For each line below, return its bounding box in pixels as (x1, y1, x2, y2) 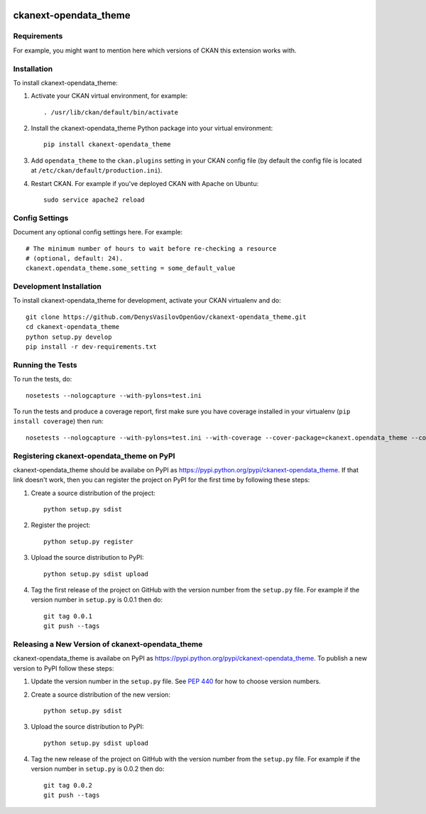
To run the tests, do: (13, 375, 72, 384)
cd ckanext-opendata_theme (26, 323, 120, 331)
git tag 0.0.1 (43, 612, 92, 620)
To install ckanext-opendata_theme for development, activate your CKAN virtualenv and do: (13, 296, 282, 305)
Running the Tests (13, 359, 77, 369)
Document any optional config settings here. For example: (13, 228, 183, 237)
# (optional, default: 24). (26, 254, 124, 262)
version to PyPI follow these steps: (13, 664, 114, 673)
